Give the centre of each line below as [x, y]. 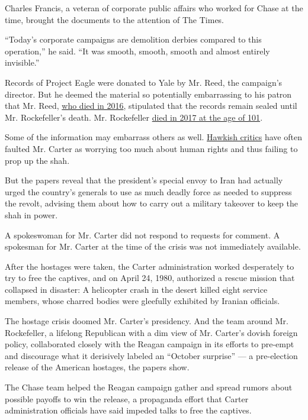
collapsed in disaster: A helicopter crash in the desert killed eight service [136, 289]
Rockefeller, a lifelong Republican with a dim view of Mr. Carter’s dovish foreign [151, 332]
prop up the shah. [37, 160]
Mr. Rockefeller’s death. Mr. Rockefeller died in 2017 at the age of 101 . [134, 117]
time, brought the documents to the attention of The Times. [115, 19]
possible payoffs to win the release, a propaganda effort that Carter [127, 398]
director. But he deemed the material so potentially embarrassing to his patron [148, 94]
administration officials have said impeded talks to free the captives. [128, 410]
